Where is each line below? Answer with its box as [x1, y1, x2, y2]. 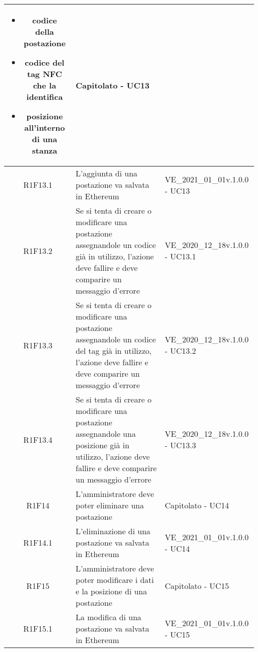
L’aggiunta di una [75, 167, 137, 179]
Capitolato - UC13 [75, 80, 150, 91]
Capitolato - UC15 [165, 579, 229, 591]
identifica [26, 91, 63, 102]
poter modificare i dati [75, 574, 154, 585]
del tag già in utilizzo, [75, 345, 152, 356]
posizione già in [75, 439, 129, 451]
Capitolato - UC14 [165, 499, 229, 511]
